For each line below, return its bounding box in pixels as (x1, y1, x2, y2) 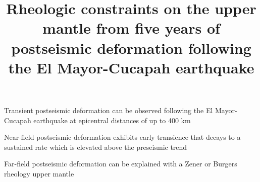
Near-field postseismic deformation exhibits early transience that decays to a (4, 132, 241, 142)
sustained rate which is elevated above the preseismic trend (4, 141, 187, 152)
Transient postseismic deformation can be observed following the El (4, 105, 213, 115)
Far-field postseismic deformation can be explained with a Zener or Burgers (4, 158, 237, 169)
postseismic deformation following (11, 37, 251, 58)
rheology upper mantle (4, 168, 74, 178)
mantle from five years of (42, 18, 220, 38)
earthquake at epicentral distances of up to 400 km (33, 115, 191, 125)
